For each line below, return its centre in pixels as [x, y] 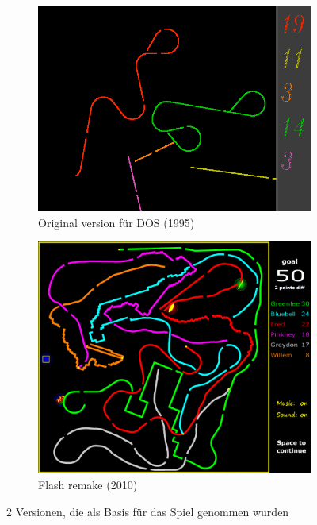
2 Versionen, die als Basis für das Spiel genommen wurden [148, 511]
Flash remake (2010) [88, 485]
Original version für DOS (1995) [116, 222]
